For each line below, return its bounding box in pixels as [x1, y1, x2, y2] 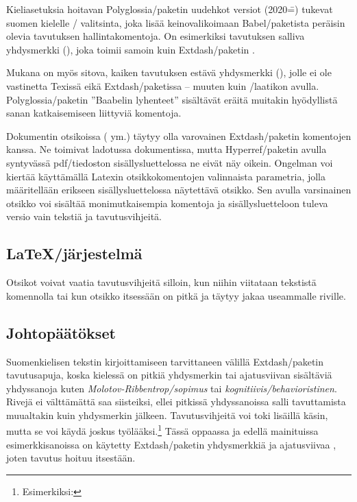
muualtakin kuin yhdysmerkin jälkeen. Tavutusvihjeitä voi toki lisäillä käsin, [6, 407, 328, 422]
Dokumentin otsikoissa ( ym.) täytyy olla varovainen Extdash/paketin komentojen [6, 128, 352, 143]
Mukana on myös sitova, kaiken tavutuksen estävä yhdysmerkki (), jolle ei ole [6, 65, 332, 80]
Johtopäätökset [6, 322, 116, 343]
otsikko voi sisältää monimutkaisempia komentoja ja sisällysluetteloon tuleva [6, 195, 328, 210]
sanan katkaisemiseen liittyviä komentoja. [6, 106, 182, 120]
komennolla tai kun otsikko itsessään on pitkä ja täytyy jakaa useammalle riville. [6, 288, 346, 302]
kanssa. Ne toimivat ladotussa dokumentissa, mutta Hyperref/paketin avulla [6, 142, 327, 156]
